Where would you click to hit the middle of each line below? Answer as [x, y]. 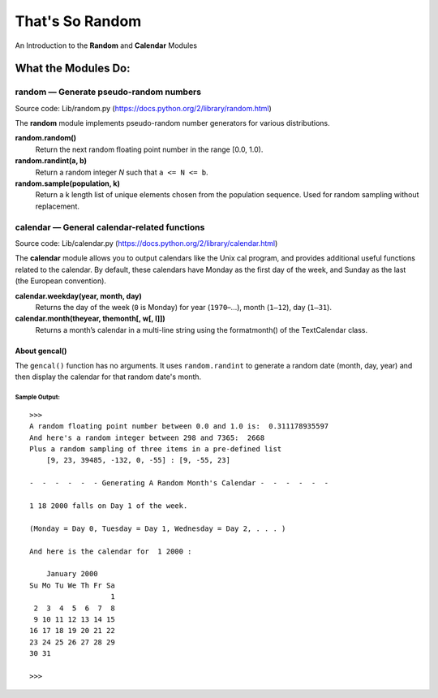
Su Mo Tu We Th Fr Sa [72, 585]
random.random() [46, 138]
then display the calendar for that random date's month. [108, 377]
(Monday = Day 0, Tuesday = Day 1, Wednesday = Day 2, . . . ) [158, 528]
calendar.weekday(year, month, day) [78, 295]
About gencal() [41, 351]
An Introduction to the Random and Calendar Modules [106, 45]
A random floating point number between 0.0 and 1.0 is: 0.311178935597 [179, 427]
